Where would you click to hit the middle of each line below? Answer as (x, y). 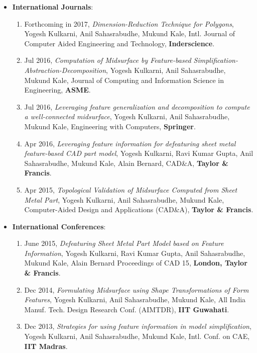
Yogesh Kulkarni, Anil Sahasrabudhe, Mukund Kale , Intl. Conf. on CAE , (137, 336)
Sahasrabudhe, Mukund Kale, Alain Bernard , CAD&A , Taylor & (126, 163)
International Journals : (53, 7)
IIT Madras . (46, 346)
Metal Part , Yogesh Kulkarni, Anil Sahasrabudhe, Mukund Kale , (124, 199)
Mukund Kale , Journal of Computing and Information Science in (124, 80)
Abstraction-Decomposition (65, 70)
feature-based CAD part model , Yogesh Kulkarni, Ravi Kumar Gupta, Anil (139, 153)
